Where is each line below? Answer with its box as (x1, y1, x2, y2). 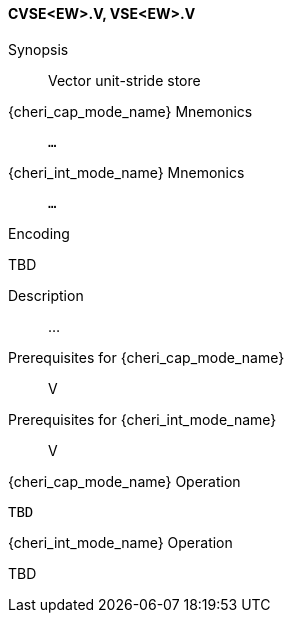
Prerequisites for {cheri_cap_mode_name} (8, 348, 285, 366)
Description (8, 286, 84, 304)
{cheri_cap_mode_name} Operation (8, 472, 241, 490)
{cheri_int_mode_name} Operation (8, 533, 233, 551)
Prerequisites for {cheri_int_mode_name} (8, 410, 277, 428)
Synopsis (8, 40, 69, 58)
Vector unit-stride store (48, 71, 201, 89)
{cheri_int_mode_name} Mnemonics (8, 163, 245, 181)
